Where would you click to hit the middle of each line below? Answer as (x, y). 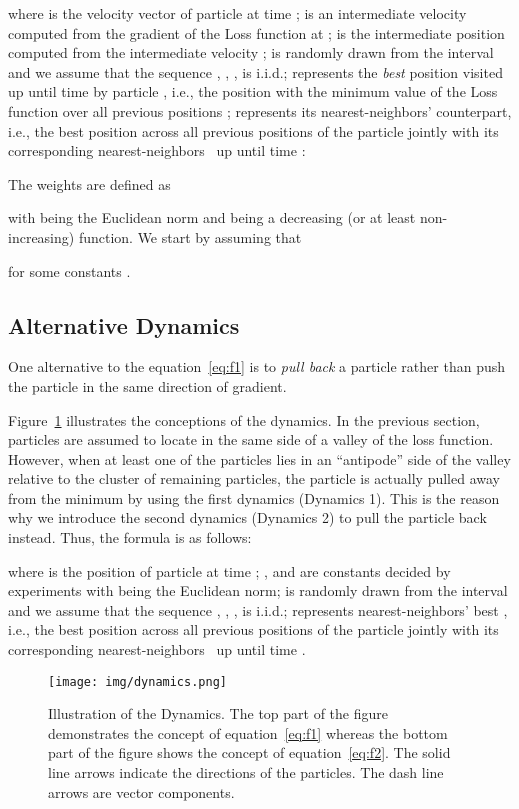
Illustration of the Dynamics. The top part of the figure (218, 713)
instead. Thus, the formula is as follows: (130, 537)
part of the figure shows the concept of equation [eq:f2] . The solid (249, 752)
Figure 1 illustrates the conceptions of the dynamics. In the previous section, (244, 419)
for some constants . (69, 270)
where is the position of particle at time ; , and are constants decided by (229, 570)
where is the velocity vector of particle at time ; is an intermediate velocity (237, 13)
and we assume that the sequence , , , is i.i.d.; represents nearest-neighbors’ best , (258, 609)
